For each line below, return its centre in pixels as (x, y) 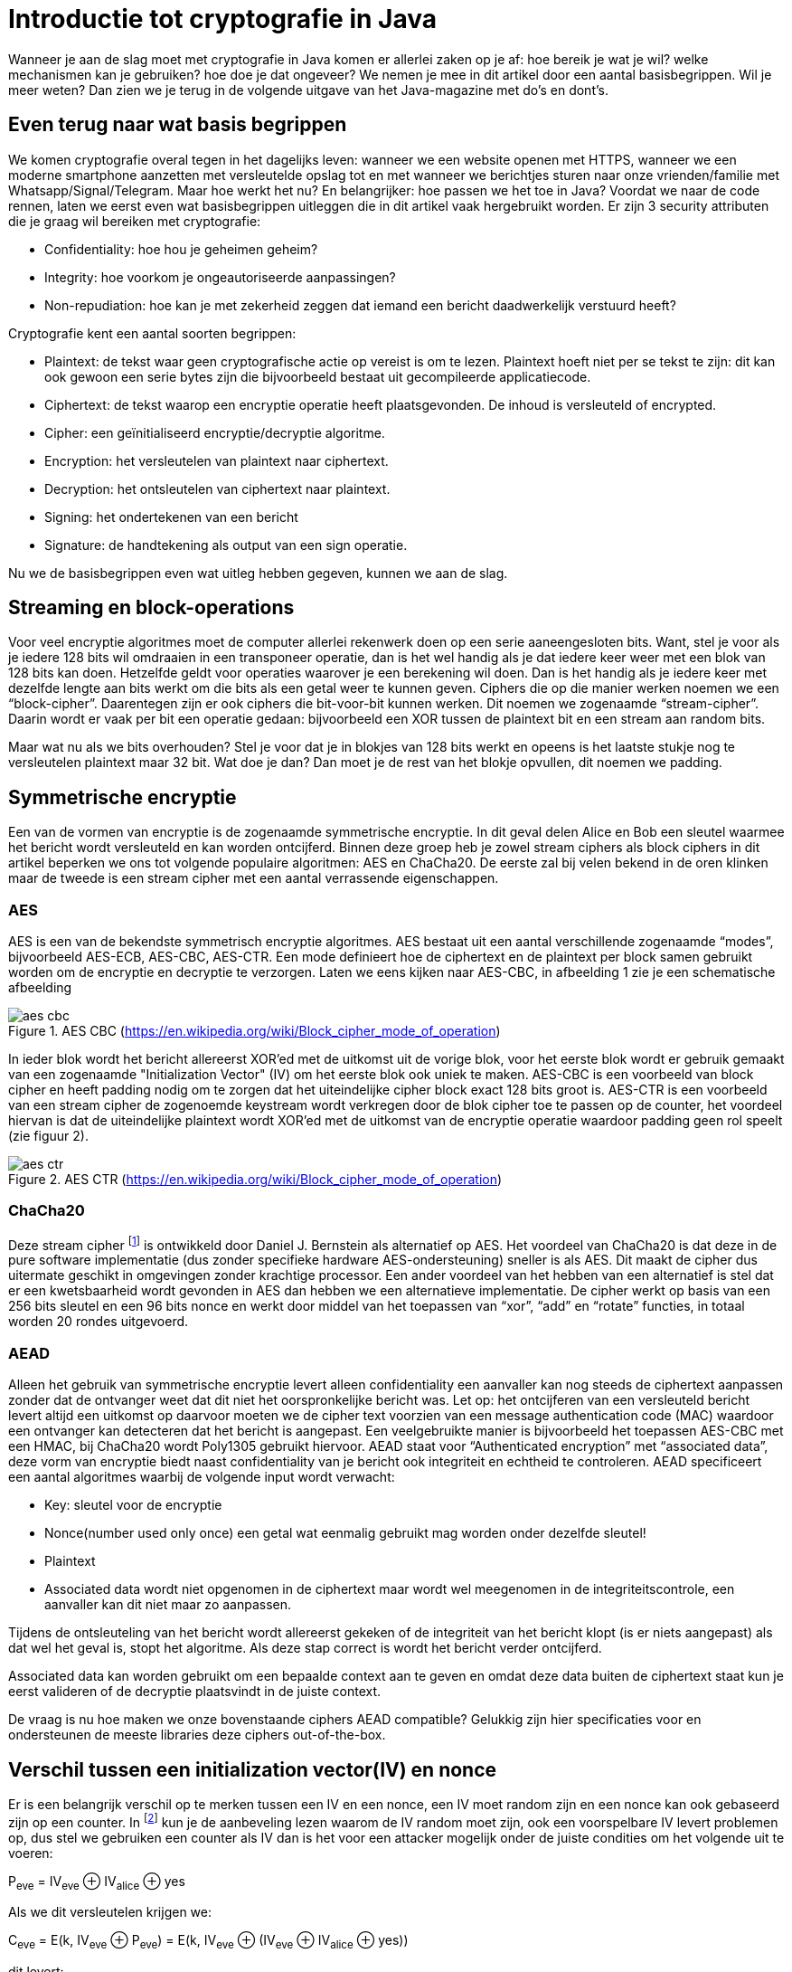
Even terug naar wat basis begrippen (178, 125)
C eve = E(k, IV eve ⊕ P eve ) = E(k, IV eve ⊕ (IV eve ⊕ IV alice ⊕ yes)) (208, 1942)
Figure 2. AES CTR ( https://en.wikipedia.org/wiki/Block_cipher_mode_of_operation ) (255, 1180)
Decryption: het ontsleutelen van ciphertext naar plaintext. (217, 488)
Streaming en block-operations (151, 608)
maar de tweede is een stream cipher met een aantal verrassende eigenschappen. (254, 878)
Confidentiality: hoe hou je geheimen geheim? (181, 249)
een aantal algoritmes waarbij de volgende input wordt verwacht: (202, 1477)
